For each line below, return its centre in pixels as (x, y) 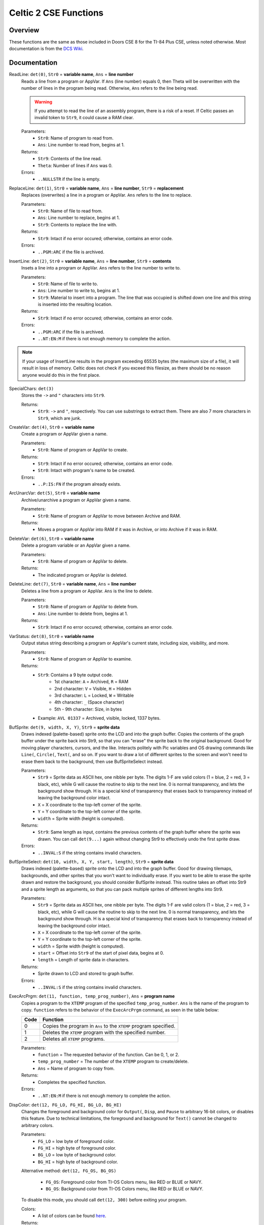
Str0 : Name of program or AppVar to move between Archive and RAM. (109, 516)
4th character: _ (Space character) (89, 702)
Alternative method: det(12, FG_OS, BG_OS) (69, 1171)
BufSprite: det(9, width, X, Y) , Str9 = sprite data (64, 727)
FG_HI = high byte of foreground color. (77, 1148)
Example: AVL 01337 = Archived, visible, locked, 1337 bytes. (99, 718)
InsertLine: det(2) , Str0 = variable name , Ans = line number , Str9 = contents (90, 261)
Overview (24, 30)
